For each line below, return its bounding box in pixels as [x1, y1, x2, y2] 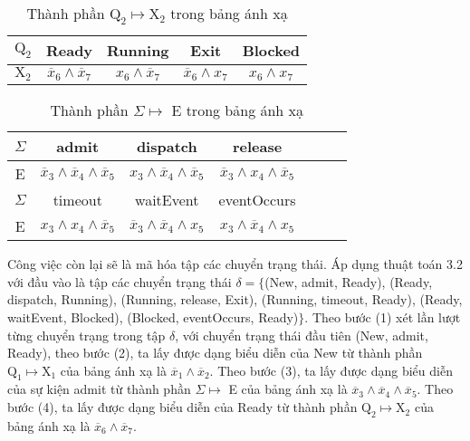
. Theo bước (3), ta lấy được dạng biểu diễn [209, 360, 453, 379]
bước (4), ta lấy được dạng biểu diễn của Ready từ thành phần [7, 398, 358, 417]
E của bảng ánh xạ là [228, 379, 348, 398]
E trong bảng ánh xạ [171, 100, 304, 121]
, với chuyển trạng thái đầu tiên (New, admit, [175, 325, 428, 344]
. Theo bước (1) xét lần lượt [304, 307, 461, 326]
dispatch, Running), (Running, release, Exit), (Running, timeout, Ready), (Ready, [7, 290, 463, 309]
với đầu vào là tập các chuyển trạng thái [7, 272, 232, 291]
